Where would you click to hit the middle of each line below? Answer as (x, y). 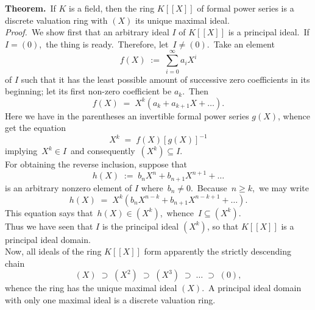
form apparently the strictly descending (218, 251)
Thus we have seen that (49, 226)
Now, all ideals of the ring (53, 251)
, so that (223, 226)
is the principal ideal (140, 226)
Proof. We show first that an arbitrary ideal (87, 32)
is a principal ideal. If (269, 32)
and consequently (103, 151)
